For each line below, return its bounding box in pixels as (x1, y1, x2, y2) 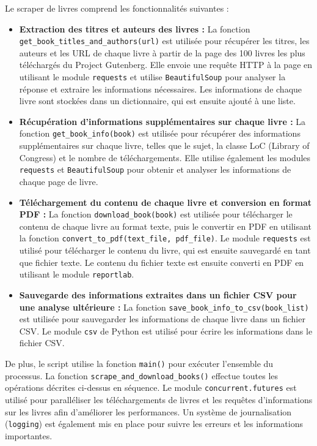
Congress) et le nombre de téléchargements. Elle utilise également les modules (19, 151, 311, 164)
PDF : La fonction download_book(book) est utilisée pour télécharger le (19, 208, 293, 221)
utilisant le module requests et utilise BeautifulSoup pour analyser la (19, 70, 286, 83)
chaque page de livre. (19, 175, 98, 187)
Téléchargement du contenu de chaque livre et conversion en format (19, 195, 312, 208)
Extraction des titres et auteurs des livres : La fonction (19, 22, 250, 35)
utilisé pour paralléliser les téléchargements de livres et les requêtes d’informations (5, 393, 313, 406)
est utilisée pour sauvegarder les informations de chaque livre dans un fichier (19, 312, 305, 325)
